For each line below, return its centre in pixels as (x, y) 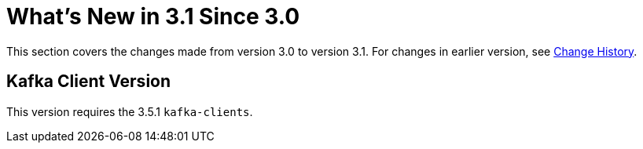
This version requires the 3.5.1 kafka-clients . (130, 111)
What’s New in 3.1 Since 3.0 (153, 16)
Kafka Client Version (89, 82)
